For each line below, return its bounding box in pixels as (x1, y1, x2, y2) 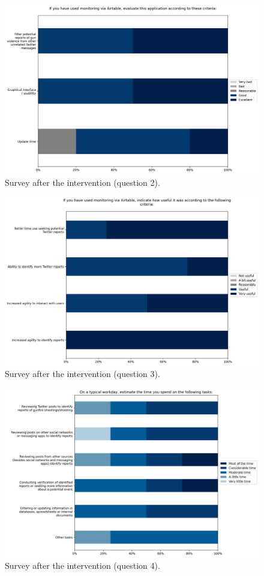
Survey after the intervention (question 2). (5, 176, 160, 188)
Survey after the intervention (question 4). (5, 559, 160, 572)
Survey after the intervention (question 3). (5, 367, 160, 380)
